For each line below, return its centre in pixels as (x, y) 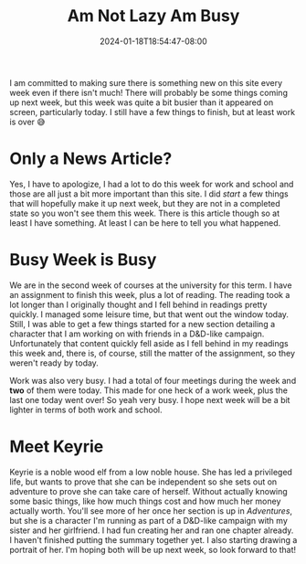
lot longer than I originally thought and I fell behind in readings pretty (138, 304)
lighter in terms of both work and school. (86, 410)
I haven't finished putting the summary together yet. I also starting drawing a (153, 539)
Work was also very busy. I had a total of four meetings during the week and (153, 380)
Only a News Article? (91, 159)
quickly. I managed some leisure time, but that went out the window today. (149, 314)
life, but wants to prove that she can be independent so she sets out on (143, 482)
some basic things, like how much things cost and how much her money (145, 501)
